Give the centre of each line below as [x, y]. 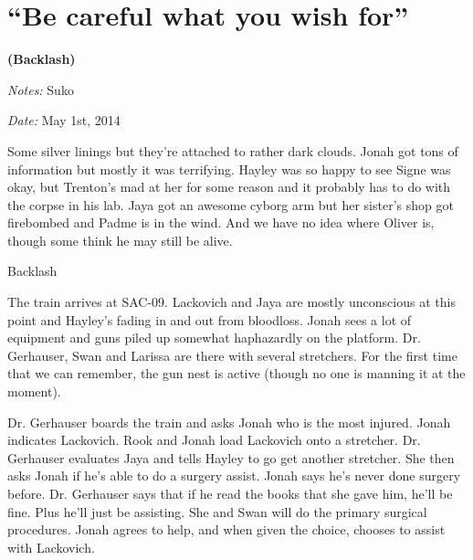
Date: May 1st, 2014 [64, 120]
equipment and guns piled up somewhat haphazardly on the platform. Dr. [214, 338]
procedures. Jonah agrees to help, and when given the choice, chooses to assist [226, 529]
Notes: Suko [41, 89]
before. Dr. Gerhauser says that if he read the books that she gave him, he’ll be [230, 493]
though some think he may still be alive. [120, 240]
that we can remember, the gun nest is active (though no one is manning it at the [236, 373]
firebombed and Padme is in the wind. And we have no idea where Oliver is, [221, 222]
